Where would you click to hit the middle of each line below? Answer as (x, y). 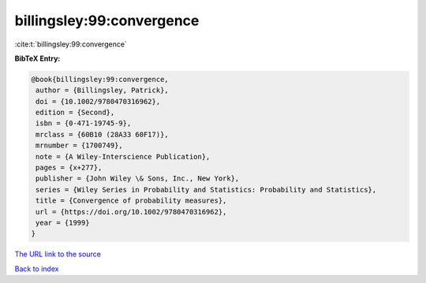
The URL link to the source (58, 254)
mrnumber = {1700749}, (80, 145)
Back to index (37, 269)
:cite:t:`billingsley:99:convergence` (71, 44)
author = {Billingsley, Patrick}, (102, 90)
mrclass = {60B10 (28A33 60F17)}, (102, 134)
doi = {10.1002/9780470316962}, (98, 101)
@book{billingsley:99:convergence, (100, 79)
